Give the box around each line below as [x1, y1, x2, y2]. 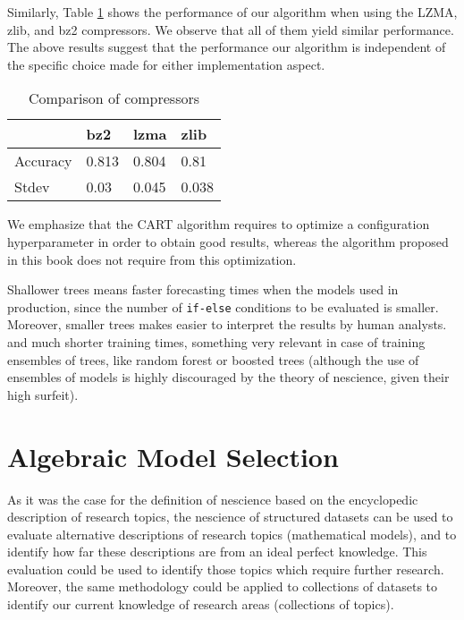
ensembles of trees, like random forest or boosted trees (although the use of [7, 350, 419, 369]
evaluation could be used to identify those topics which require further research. [7, 559, 444, 578]
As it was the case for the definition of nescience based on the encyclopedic [7, 489, 418, 508]
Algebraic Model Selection [7, 437, 339, 474]
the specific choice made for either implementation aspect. [7, 55, 325, 73]
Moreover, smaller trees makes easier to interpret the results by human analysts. [7, 315, 447, 334]
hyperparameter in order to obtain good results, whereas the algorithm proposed [7, 232, 449, 251]
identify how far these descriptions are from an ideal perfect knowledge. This [7, 542, 427, 561]
